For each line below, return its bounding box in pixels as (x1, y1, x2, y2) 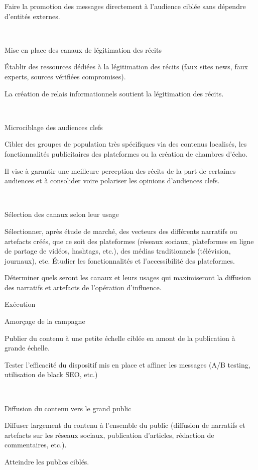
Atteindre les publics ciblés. (5, 456, 89, 466)
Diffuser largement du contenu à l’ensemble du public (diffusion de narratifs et (5, 420, 245, 430)
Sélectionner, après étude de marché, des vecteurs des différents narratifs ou (5, 225, 237, 236)
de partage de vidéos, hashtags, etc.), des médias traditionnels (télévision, (5, 246, 231, 256)
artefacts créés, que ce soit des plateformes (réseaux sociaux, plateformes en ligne (5, 236, 254, 246)
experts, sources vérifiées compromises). (5, 71, 126, 81)
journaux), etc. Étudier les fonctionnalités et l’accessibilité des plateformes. (5, 255, 235, 266)
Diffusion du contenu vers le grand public (5, 403, 132, 413)
